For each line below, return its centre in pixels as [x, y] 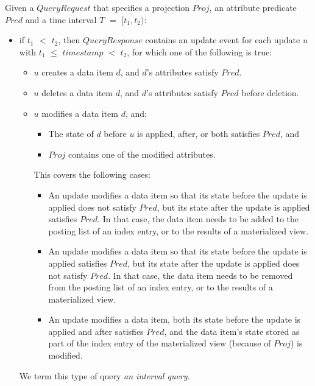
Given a [19, 7]
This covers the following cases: [92, 174]
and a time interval [61, 19]
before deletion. [270, 92]
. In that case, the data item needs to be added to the [198, 219]
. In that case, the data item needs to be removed [200, 275]
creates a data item [77, 72]
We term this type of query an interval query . [104, 375]
